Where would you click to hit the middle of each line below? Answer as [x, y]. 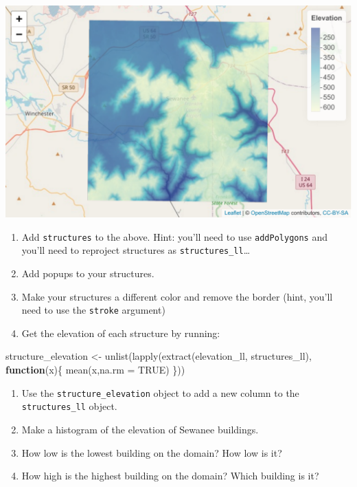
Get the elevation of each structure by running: [121, 333]
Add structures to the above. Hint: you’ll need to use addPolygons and [175, 236]
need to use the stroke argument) [93, 310]
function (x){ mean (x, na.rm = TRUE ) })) [95, 370]
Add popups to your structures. [88, 273]
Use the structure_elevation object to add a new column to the [160, 392]
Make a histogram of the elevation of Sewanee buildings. [140, 429]
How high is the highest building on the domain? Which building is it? [170, 476]
